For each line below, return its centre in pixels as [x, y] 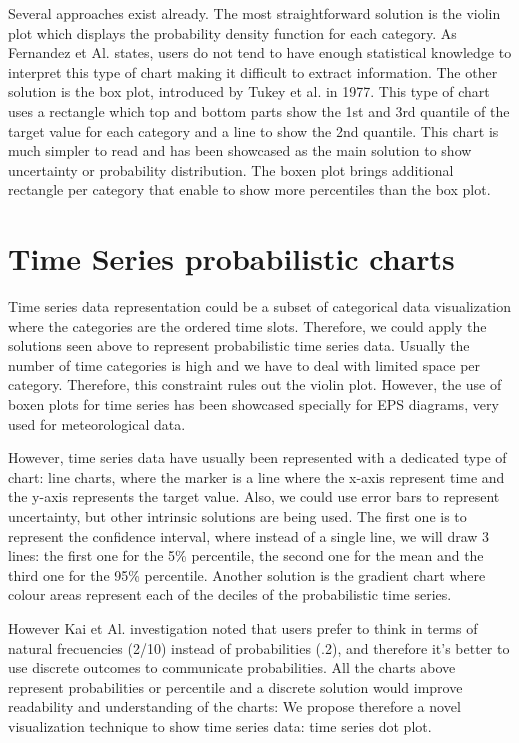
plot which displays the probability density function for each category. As [232, 32]
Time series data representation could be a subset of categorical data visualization [260, 306]
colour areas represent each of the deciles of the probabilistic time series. [230, 594]
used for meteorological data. [97, 423]
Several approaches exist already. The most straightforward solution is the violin [254, 13]
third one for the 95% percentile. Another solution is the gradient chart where [247, 574]
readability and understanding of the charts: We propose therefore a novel [234, 706]
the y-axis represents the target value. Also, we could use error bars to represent [254, 496]
